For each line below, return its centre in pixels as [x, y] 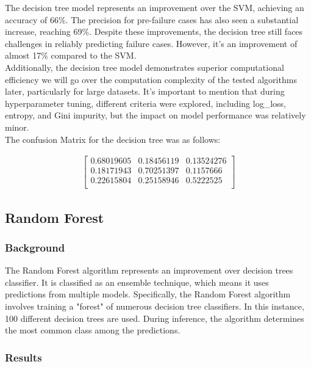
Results [23, 357]
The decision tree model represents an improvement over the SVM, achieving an [155, 7]
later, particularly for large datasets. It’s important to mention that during [145, 91]
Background [35, 247]
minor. [17, 127]
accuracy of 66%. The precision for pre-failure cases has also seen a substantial [152, 19]
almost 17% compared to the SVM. [71, 55]
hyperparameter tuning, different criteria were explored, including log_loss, [145, 103]
